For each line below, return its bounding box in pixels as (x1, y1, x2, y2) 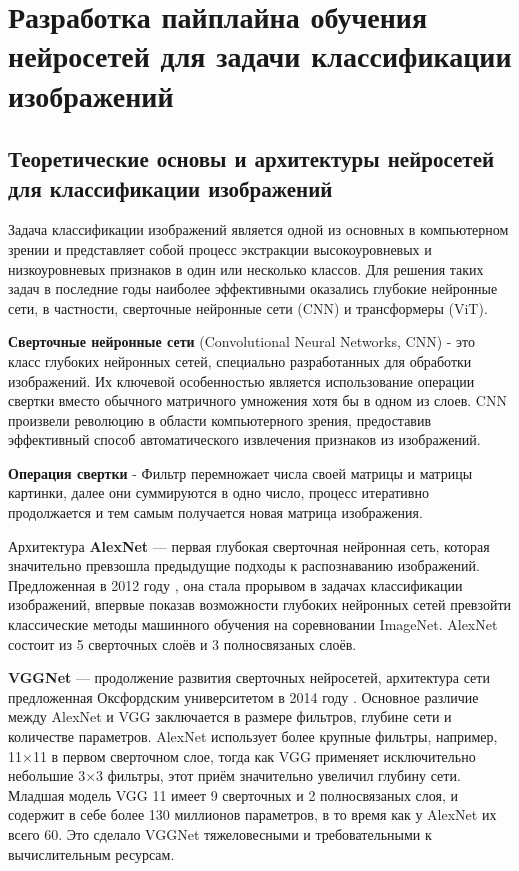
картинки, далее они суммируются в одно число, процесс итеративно (8, 482, 429, 503)
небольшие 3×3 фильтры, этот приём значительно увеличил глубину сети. (8, 765, 461, 786)
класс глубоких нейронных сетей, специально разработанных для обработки (8, 350, 472, 371)
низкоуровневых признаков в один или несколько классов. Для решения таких (8, 258, 484, 279)
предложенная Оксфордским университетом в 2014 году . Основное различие (8, 686, 479, 707)
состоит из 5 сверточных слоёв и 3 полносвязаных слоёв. (8, 633, 357, 654)
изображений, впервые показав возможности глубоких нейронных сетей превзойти (8, 594, 512, 615)
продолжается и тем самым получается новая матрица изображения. (8, 502, 423, 523)
